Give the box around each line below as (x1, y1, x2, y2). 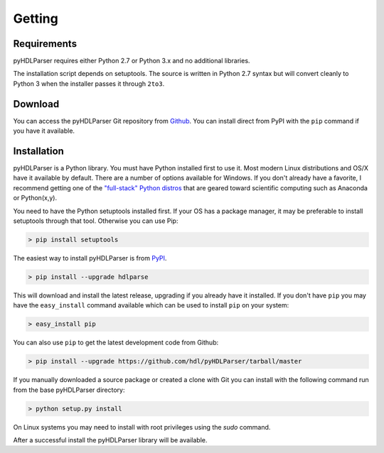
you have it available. (13, 126, 75, 135)
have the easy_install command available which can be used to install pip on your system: (13, 301, 289, 310)
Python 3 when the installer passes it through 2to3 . (13, 79, 165, 88)
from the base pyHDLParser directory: (13, 386, 125, 394)
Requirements (13, 38, 78, 50)
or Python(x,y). (13, 194, 57, 202)
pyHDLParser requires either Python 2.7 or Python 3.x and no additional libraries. (13, 57, 250, 65)
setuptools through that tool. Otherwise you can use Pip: (13, 217, 178, 225)
